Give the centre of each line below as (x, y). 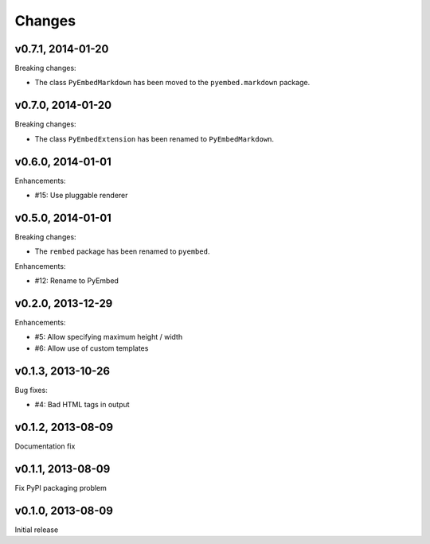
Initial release (37, 530)
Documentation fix (45, 446)
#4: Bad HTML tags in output (82, 405)
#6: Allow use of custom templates (92, 348)
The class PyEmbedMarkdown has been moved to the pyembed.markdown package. (172, 83)
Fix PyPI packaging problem (61, 488)
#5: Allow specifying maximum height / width (109, 337)
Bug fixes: (31, 390)
